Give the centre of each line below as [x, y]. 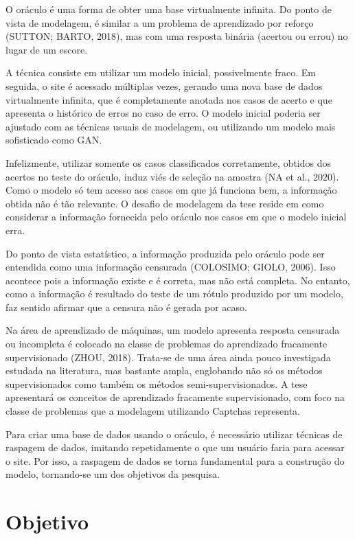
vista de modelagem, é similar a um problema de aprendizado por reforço [160, 22]
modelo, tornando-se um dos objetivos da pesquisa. [113, 474]
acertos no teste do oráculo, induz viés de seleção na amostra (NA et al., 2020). [172, 176]
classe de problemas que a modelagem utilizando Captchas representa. [153, 411]
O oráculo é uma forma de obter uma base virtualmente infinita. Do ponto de [169, 9]
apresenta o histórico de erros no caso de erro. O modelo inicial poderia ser [163, 113]
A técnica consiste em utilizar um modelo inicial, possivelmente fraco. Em [161, 72]
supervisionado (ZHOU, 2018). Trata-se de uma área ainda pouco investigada [168, 357]
